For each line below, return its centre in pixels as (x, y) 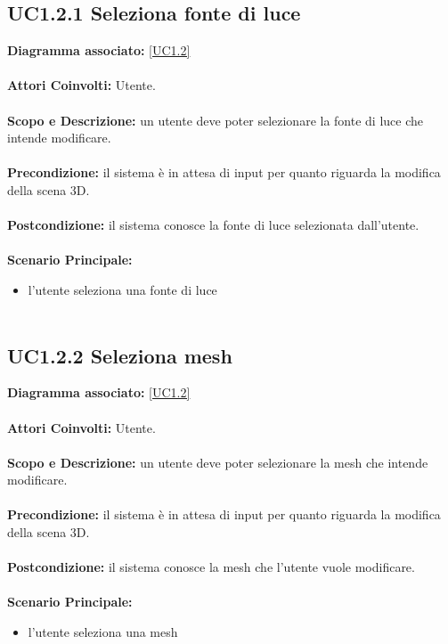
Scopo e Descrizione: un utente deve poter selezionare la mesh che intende (218, 462)
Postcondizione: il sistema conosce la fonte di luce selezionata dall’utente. (213, 225)
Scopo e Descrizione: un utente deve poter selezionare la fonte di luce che (216, 120)
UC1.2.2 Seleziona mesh (120, 355)
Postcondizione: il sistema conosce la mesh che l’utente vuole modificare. (211, 567)
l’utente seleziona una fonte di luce (122, 289)
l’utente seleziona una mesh (103, 632)
